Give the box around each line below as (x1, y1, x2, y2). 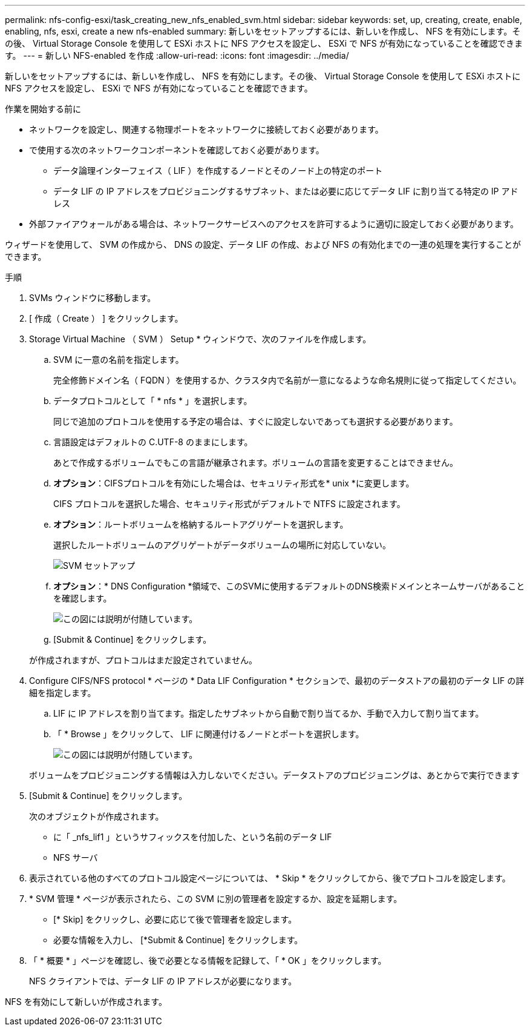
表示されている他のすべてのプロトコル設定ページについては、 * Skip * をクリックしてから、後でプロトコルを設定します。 (29, 873, 511, 883)
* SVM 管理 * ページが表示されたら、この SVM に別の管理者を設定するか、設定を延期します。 (29, 893, 402, 904)
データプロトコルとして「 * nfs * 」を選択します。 (53, 396, 252, 406)
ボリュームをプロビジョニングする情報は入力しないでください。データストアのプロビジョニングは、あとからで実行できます (29, 770, 520, 780)
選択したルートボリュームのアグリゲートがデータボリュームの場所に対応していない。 (53, 540, 391, 550)
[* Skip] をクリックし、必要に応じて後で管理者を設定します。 (53, 914, 297, 924)
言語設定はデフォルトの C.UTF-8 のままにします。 (53, 437, 253, 447)
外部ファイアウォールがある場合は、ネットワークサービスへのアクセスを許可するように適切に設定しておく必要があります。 (29, 219, 519, 229)
